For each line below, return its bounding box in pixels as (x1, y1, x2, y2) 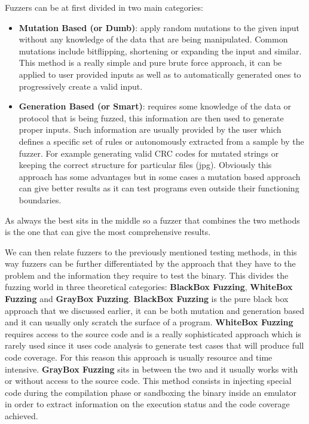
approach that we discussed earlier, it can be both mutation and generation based (5, 304, 304, 316)
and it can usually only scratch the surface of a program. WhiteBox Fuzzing (5, 316, 293, 328)
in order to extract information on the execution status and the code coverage (5, 398, 290, 410)
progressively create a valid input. (19, 80, 143, 92)
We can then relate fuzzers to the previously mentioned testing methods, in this (5, 245, 297, 258)
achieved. (5, 410, 38, 422)
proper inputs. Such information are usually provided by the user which (19, 123, 282, 136)
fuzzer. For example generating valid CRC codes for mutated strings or (19, 147, 279, 159)
